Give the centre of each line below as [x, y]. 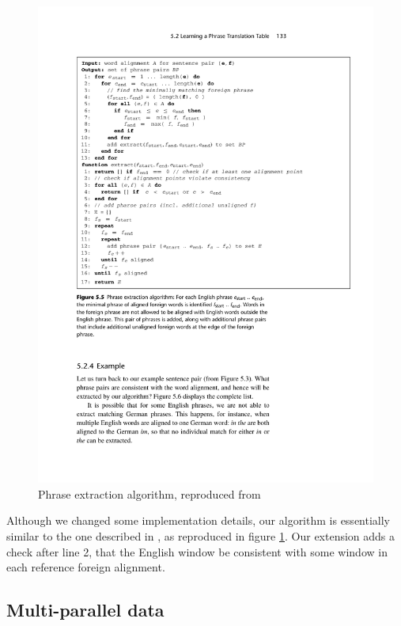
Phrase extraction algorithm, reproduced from [149, 493]
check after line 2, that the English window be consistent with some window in [197, 551]
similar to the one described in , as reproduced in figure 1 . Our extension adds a [201, 535]
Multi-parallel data [85, 610]
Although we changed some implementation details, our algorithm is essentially [199, 520]
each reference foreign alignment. [86, 567]
